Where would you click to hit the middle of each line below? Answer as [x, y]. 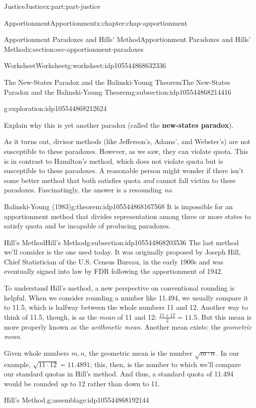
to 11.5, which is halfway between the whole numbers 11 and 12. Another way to [126, 307]
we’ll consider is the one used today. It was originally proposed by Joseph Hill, [122, 252]
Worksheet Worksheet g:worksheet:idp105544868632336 [85, 65]
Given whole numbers [37, 352]
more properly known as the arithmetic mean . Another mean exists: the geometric [128, 326]
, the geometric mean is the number [138, 352]
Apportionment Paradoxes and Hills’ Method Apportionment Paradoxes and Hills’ [128, 39]
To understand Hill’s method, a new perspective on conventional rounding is [119, 288]
